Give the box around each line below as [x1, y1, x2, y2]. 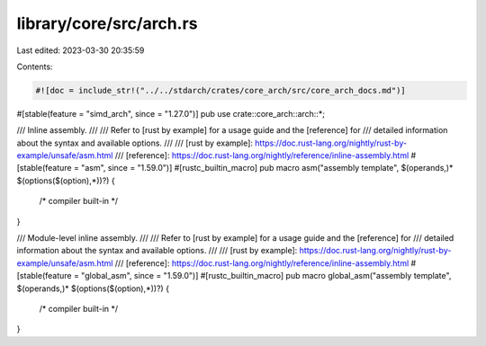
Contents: [16, 61, 53, 72]
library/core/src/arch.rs [16, 13, 198, 33]
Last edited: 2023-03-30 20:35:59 [16, 45, 145, 56]
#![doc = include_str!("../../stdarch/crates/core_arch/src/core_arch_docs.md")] [35, 85, 407, 95]
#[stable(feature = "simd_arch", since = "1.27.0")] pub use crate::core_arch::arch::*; [16, 108, 326, 119]
